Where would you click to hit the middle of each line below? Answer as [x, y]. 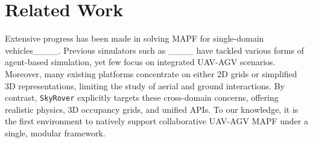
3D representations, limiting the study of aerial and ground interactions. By [145, 85]
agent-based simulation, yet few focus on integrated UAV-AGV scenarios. [140, 62]
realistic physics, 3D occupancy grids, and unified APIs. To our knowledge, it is [152, 109]
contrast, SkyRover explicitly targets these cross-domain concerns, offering [142, 97]
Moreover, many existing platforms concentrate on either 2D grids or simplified [151, 73]
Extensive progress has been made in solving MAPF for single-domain [134, 38]
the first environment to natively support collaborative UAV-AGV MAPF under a [156, 121]
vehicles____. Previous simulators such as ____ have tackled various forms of [154, 50]
